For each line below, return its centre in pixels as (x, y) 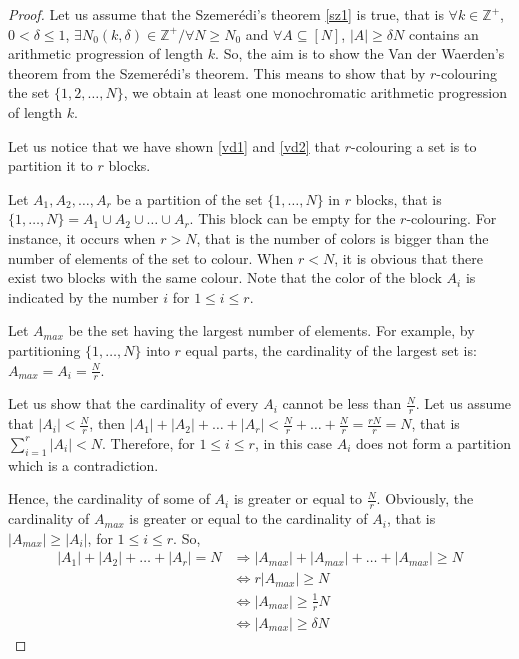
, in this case (293, 442)
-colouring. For (451, 218)
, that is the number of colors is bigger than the (342, 237)
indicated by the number (83, 296)
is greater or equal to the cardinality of (248, 518)
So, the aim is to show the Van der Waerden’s (364, 53)
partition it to (50, 165)
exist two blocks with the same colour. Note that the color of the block (225, 277)
